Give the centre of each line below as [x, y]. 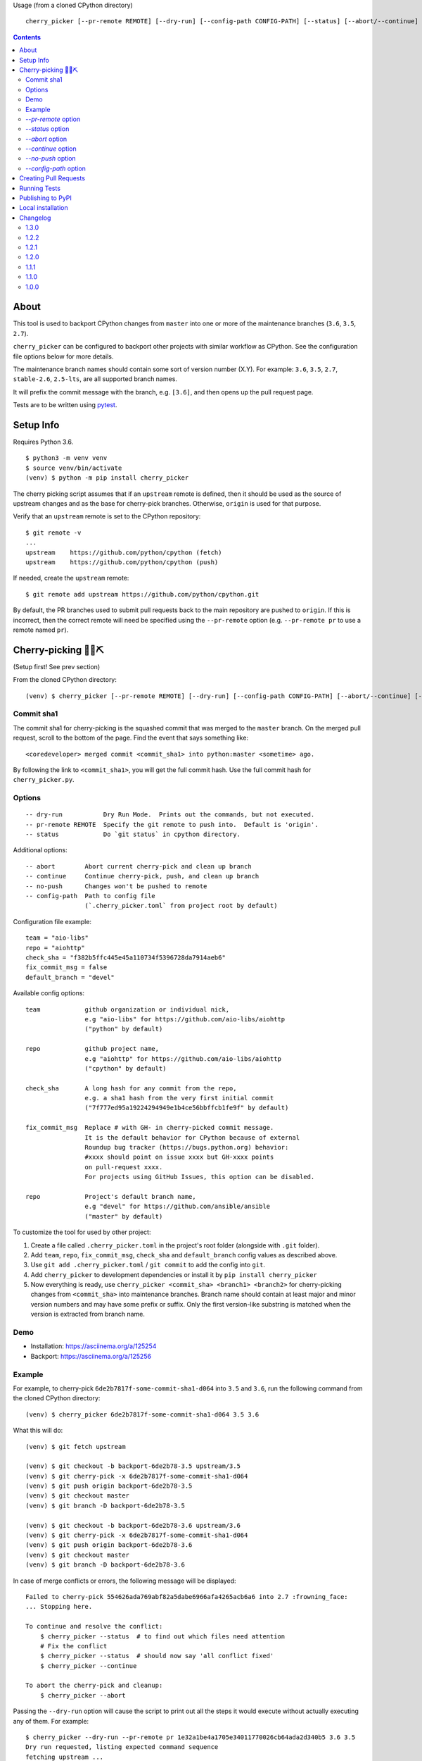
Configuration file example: [52, 921]
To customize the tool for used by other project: [82, 1232]
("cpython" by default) [126, 1068]
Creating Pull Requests [52, 178]
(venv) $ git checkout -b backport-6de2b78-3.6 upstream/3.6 [133, 1525]
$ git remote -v [53, 533]
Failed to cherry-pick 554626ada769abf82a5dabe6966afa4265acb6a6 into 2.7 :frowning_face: [187, 1597]
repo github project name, [92, 1049]
